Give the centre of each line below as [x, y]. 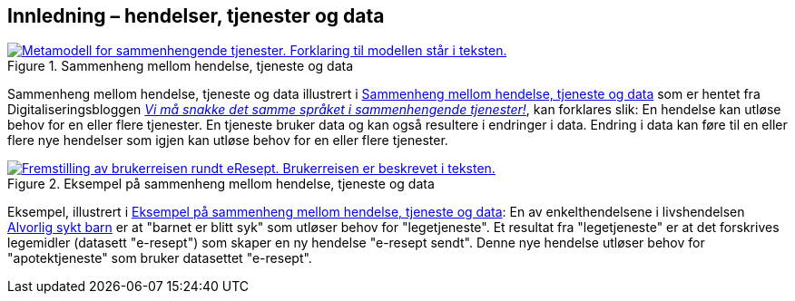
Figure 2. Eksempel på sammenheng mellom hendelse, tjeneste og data [221, 184]
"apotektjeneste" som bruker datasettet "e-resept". [160, 258]
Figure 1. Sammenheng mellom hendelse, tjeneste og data [181, 66]
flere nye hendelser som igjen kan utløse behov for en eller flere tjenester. [228, 141]
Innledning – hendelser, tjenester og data [196, 16]
